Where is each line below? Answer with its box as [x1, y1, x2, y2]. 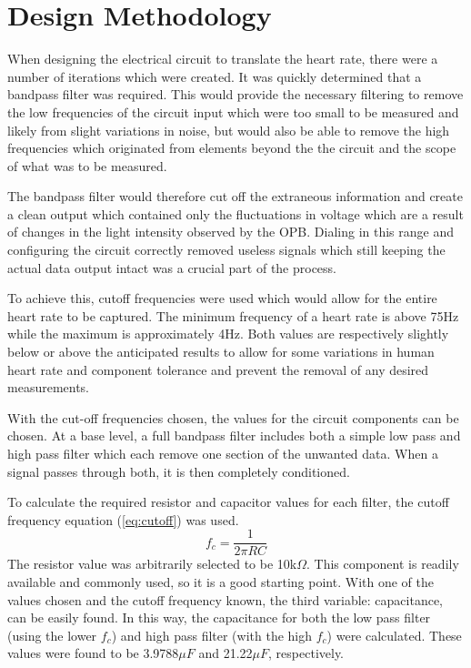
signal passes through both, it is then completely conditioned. [7, 461, 350, 481]
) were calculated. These [326, 625, 462, 644]
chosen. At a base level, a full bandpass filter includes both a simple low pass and [7, 426, 461, 445]
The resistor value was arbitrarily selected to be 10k [7, 554, 297, 573]
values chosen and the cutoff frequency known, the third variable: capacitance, [7, 590, 443, 609]
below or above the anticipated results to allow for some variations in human [7, 342, 435, 361]
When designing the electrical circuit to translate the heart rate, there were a [7, 49, 438, 68]
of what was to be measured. [7, 156, 167, 175]
